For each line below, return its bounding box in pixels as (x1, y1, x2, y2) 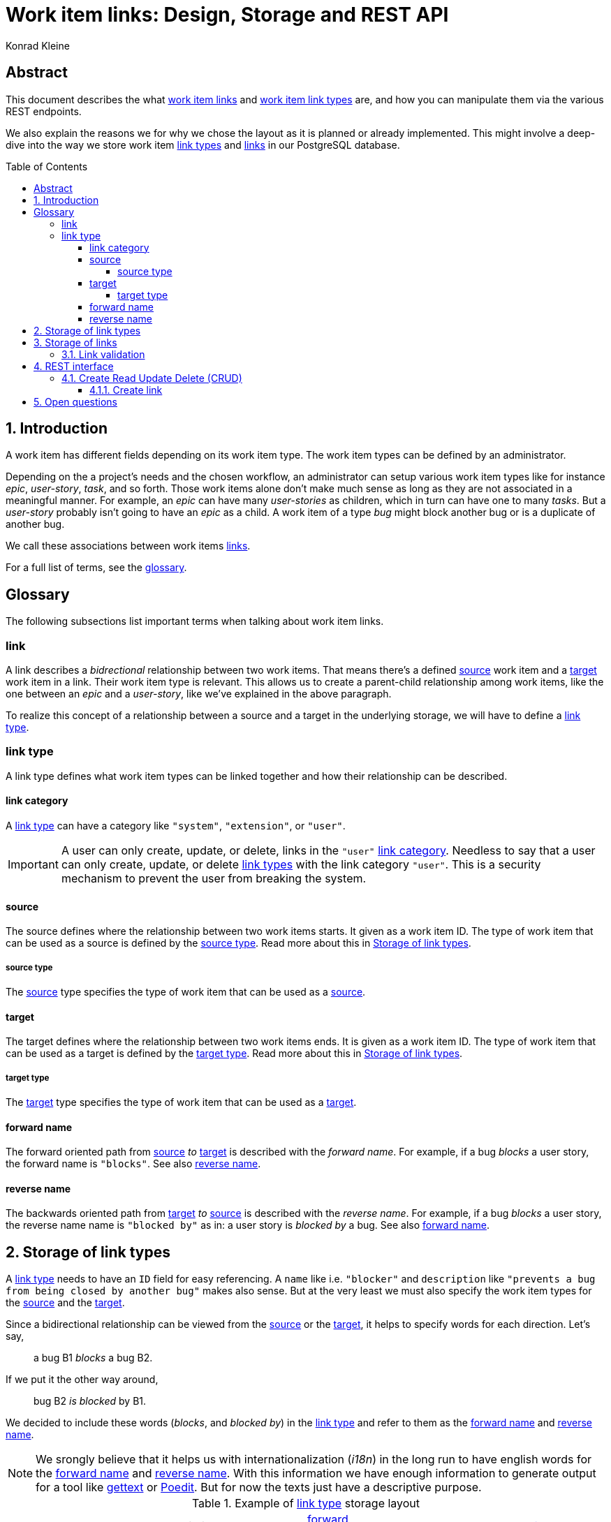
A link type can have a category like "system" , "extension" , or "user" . (6, 820, 346, 832)
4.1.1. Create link (89, 383, 163, 396)
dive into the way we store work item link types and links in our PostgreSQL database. (6, 138, 400, 151)
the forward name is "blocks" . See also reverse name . (6, 1158, 261, 1170)
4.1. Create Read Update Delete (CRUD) (61, 371, 242, 384)
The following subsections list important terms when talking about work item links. (6, 615, 384, 628)
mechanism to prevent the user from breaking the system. (61, 871, 367, 885)
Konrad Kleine (6, 39, 70, 52)
